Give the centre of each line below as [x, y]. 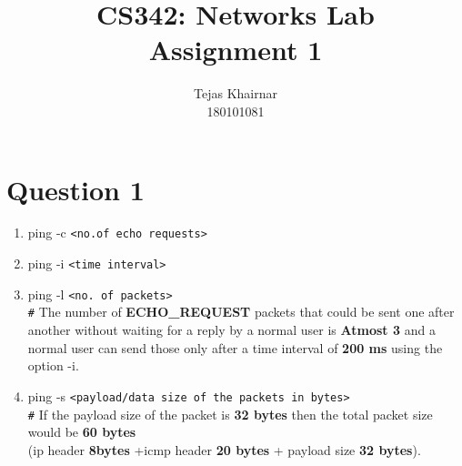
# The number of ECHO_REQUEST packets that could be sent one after [241, 312]
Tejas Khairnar [236, 93]
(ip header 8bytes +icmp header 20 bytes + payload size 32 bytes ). [224, 449]
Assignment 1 [236, 50]
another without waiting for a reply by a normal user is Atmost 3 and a [231, 330]
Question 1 [75, 189]
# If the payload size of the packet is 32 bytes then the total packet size [230, 414]
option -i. [53, 365]
